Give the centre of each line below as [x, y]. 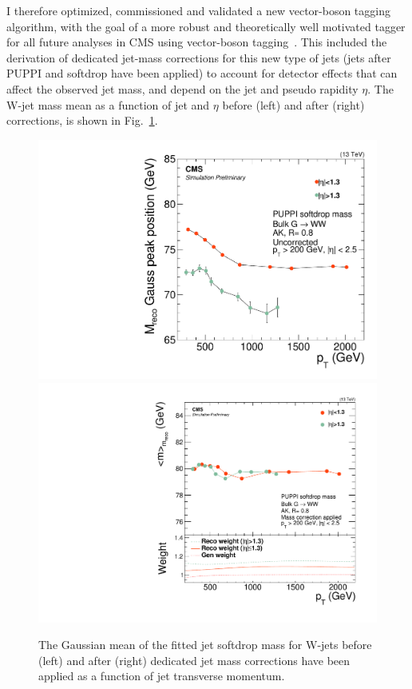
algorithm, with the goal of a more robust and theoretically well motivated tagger [206, 26]
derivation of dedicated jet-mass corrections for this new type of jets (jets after [199, 57]
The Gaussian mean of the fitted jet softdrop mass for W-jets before [205, 645]
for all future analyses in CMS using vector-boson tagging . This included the [197, 42]
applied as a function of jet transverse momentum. [162, 676]
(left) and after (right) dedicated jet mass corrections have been [194, 660]
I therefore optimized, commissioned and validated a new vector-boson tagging [198, 10]
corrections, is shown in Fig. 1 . [82, 120]
